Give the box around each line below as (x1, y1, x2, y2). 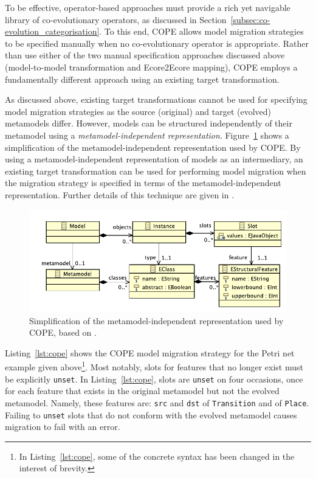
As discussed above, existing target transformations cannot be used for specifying (5, 93, 307, 106)
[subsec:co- (230, 13, 270, 26)
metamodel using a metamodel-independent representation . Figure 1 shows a (5, 128, 289, 141)
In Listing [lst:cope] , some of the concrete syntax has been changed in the (19, 449, 295, 462)
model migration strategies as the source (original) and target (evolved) (5, 105, 271, 117)
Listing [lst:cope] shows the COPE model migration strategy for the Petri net (5, 346, 295, 359)
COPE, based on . (29, 326, 97, 339)
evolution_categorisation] (5, 25, 100, 38)
